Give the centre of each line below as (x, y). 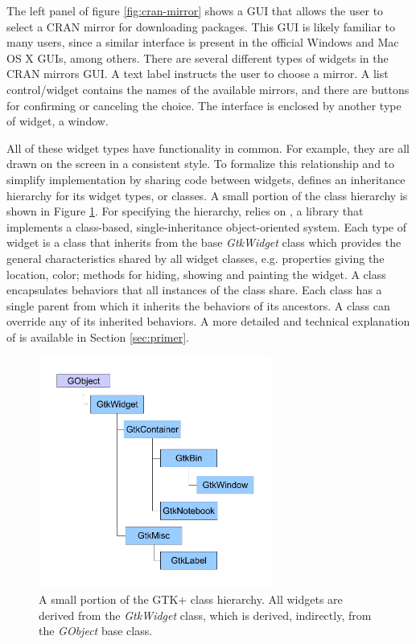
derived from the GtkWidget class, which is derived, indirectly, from (205, 615)
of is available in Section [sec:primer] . (98, 336)
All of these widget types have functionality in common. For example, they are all (208, 148)
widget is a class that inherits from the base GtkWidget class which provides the (204, 242)
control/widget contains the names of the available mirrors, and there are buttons (208, 89)
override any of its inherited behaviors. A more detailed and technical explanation (208, 321)
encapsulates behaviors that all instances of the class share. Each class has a (194, 290)
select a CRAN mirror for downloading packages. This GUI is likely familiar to (201, 26)
